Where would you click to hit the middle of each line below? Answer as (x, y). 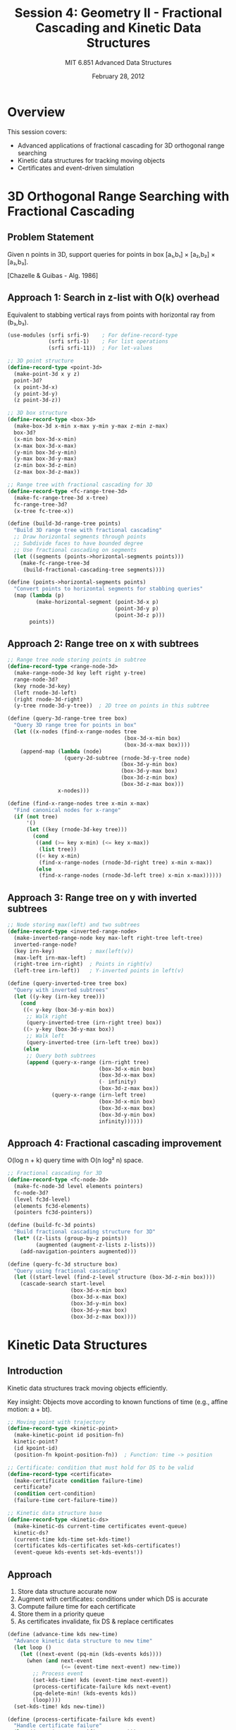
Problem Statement (51, 237)
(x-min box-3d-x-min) (45, 439)
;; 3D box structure (38, 413)
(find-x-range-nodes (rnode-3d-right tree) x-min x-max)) (125, 862)
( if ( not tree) (36, 816)
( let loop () (33, 1647)
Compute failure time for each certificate (76, 1606)
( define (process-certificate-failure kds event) (82, 1719)
